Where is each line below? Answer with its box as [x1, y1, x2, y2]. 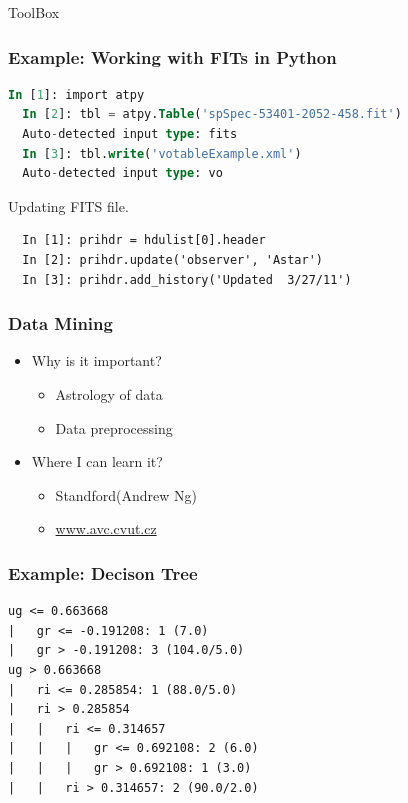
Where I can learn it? [31, 451, 163, 472]
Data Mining [8, 311, 113, 336]
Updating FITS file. [8, 195, 129, 216]
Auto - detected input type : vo [22, 166, 223, 181]
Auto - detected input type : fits [22, 127, 238, 141]
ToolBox [8, 2, 60, 22]
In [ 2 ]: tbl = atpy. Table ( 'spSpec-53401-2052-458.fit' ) [22, 107, 402, 122]
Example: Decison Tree [8, 560, 198, 585]
